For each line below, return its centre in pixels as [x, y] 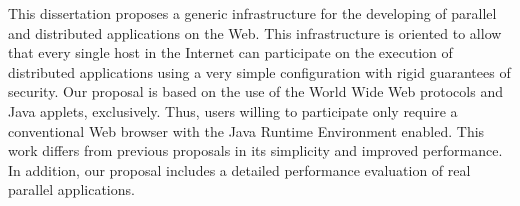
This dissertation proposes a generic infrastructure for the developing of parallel [252, 13]
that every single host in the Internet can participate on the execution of [230, 52]
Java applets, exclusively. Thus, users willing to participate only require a [233, 110]
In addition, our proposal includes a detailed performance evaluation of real [239, 169]
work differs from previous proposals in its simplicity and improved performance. [255, 150]
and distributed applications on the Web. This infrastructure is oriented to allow [255, 32]
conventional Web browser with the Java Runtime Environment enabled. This [246, 130]
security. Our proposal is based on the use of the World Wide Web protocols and [255, 91]
